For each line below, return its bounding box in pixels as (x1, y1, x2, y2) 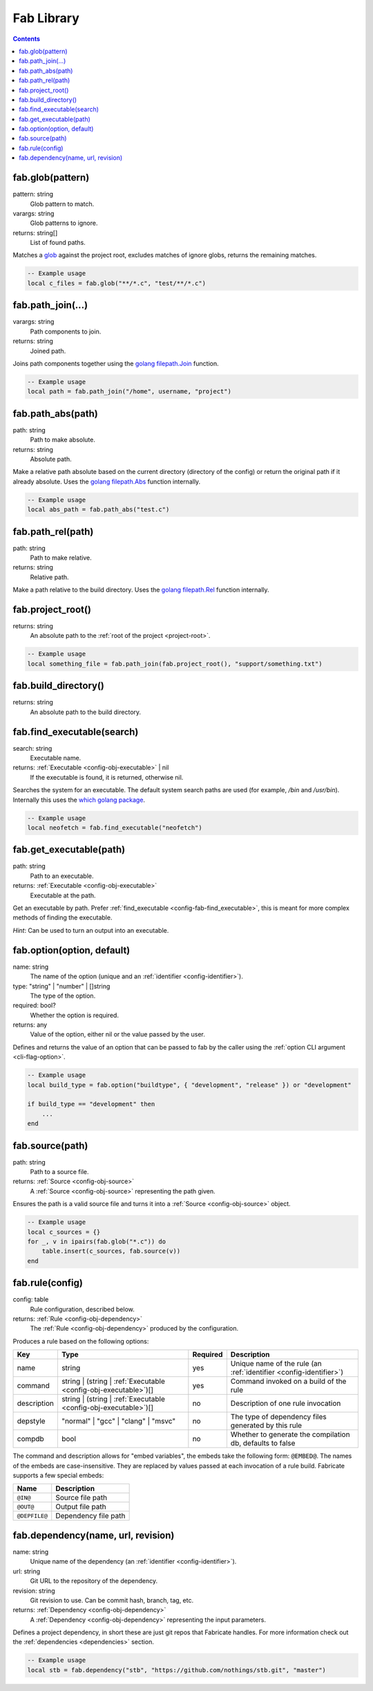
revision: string (12, 1587, 55, 1595)
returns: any (12, 1021, 48, 1029)
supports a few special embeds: (12, 1471, 104, 1480)
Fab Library (12, 10, 79, 26)
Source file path (55, 1493, 107, 1503)
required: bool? (12, 1001, 57, 1009)
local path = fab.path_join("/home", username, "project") (27, 387, 231, 396)
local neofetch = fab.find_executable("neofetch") (27, 823, 203, 832)
